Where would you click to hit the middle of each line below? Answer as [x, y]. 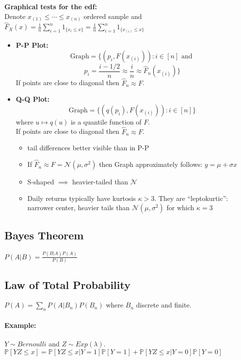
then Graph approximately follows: [151, 164]
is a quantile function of [106, 121]
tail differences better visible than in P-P [88, 148]
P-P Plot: [32, 45]
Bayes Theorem [44, 235]
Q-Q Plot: [32, 99]
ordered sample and [113, 16]
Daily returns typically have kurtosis [81, 198]
